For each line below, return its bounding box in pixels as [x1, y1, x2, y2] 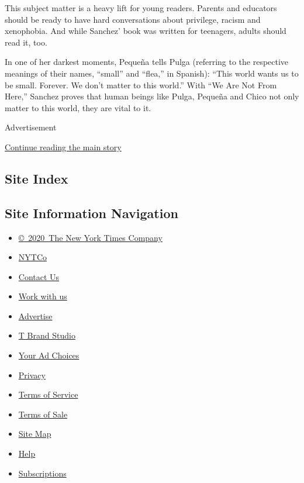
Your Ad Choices [18, 349, 80, 361]
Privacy [18, 368, 46, 381]
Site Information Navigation [5, 203, 178, 222]
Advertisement [5, 121, 57, 133]
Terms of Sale [18, 408, 68, 420]
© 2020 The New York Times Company [18, 231, 163, 243]
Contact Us [18, 270, 60, 282]
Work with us [18, 290, 67, 302]
